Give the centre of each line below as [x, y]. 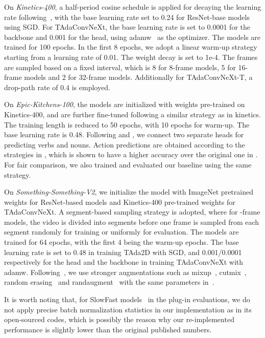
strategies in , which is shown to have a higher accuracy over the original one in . [131, 154]
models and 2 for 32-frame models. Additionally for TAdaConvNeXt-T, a [138, 77]
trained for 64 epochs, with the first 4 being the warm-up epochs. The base [122, 242]
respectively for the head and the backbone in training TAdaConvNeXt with [124, 262]
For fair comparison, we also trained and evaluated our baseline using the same [128, 164]
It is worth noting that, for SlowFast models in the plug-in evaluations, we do [127, 299]
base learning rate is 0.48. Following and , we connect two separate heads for [124, 134]
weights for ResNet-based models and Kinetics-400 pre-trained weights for [120, 202]
